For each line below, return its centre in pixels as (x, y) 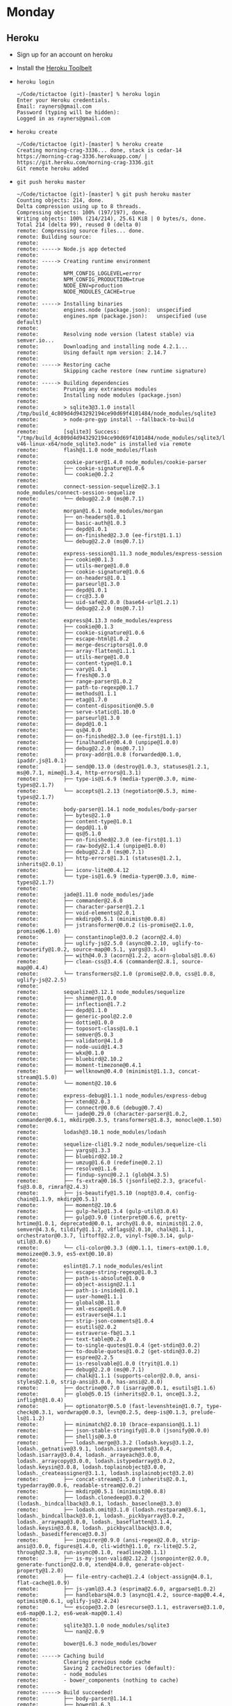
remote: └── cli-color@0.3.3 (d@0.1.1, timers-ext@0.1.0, (113, 1248)
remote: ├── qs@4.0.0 (59, 730)
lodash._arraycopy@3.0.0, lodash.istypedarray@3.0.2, (96, 1461)
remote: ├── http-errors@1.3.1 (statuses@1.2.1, (99, 858)
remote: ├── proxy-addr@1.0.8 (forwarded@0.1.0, (99, 755)
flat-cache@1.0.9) (43, 1583)
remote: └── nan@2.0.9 (60, 1632)
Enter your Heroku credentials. (63, 100)
